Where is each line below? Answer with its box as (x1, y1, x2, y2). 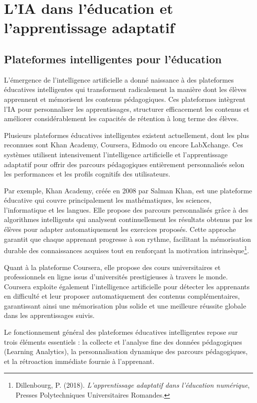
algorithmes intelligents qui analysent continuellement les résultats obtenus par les (4, 214, 253, 224)
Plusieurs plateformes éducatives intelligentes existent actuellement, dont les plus (4, 130, 249, 140)
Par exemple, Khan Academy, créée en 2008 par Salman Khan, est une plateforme (4, 185, 253, 195)
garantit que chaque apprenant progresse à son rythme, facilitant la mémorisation (4, 233, 251, 244)
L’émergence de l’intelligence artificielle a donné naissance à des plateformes (4, 74, 234, 85)
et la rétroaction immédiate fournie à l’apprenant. (4, 356, 155, 366)
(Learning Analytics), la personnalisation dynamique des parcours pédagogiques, (4, 346, 248, 357)
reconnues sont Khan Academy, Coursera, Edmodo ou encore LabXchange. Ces (4, 139, 243, 150)
